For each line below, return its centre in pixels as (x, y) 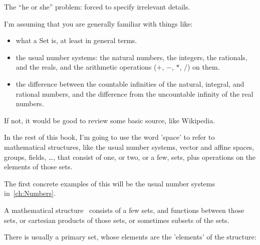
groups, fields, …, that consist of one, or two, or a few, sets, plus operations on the (130, 157)
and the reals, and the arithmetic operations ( (86, 67)
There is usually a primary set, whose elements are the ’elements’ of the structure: (130, 237)
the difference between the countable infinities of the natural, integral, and (130, 83)
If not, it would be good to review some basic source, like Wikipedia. (110, 120)
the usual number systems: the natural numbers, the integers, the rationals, (132, 57)
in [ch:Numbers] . (30, 193)
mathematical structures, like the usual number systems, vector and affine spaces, (129, 147)
